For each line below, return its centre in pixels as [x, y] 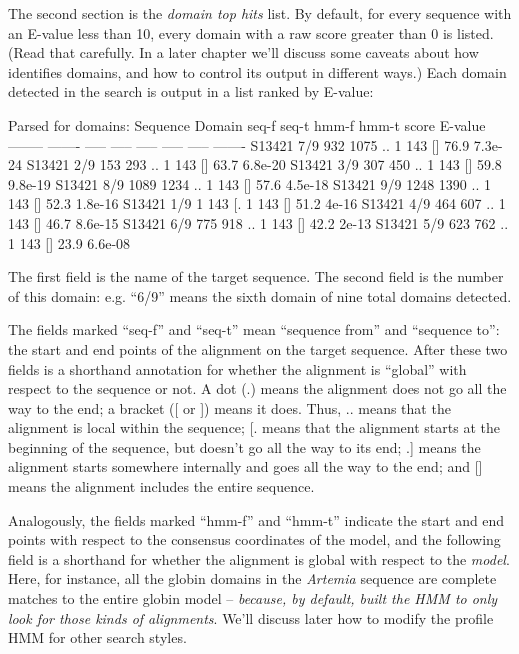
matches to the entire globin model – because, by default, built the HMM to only [253, 598]
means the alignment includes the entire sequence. [161, 486]
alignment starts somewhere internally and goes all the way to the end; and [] [245, 466]
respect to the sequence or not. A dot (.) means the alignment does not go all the [257, 388]
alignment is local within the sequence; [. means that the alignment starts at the [254, 427]
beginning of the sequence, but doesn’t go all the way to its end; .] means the [244, 446]
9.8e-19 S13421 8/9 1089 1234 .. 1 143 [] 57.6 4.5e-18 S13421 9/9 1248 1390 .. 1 [249, 183]
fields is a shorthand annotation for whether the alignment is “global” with [237, 368]
